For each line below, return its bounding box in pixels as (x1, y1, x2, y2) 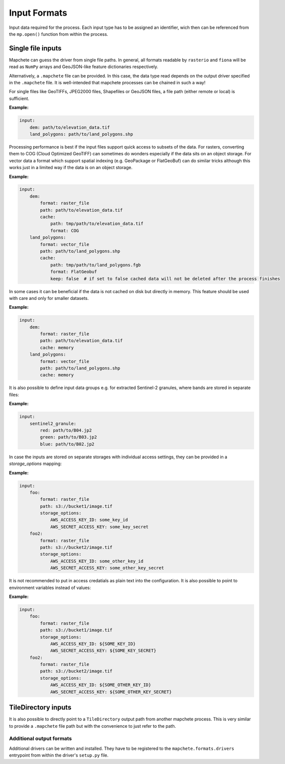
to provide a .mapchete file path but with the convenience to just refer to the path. (9, 723, 176, 729)
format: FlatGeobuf (50, 269, 97, 274)
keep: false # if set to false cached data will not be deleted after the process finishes (50, 276, 280, 281)
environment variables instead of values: (9, 585, 91, 591)
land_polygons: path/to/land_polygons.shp (29, 131, 133, 137)
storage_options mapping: (9, 461, 62, 467)
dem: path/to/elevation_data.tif (29, 124, 110, 130)
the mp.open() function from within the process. (9, 31, 109, 37)
